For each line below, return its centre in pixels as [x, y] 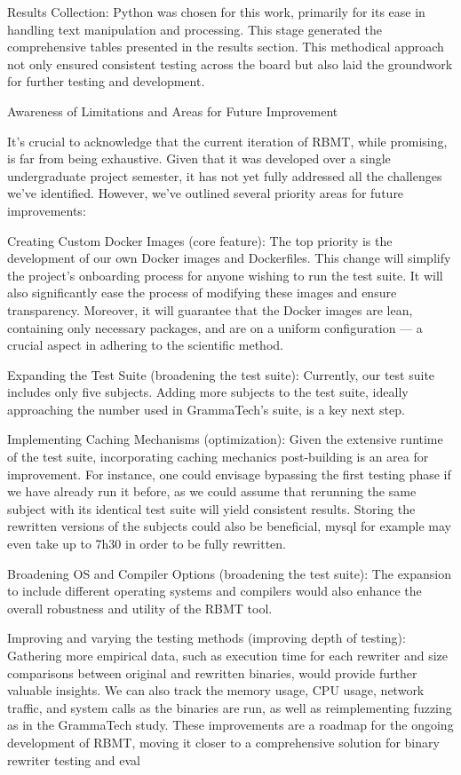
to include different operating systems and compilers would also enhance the [215, 591]
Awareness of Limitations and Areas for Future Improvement [173, 111]
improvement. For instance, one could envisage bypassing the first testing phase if [229, 474]
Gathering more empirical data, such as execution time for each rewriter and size [228, 655]
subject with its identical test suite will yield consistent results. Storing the [211, 508]
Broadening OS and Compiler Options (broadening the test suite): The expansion [229, 573]
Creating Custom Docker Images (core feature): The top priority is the [200, 240]
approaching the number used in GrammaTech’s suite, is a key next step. [206, 409]
